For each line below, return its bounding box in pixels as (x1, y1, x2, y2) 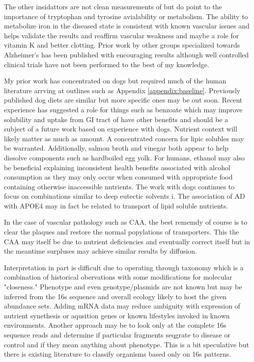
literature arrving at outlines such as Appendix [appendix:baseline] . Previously (4, 85, 241, 95)
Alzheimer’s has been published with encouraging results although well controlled (4, 49, 249, 59)
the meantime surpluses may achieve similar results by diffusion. (4, 246, 198, 256)
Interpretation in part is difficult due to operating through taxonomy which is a (4, 262, 244, 272)
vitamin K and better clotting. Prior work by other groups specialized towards (4, 40, 240, 50)
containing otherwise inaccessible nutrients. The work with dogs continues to (4, 181, 235, 191)
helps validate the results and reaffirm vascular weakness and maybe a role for (4, 30, 239, 40)
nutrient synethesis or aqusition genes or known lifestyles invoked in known (4, 310, 230, 320)
